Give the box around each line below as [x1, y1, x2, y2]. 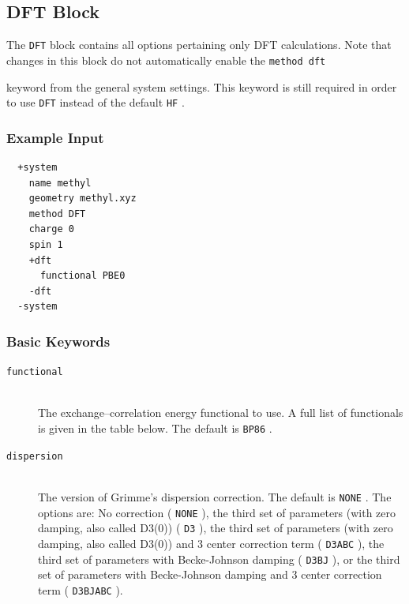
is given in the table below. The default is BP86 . [38, 419, 272, 436]
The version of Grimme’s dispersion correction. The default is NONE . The [38, 488, 392, 505]
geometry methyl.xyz [28, 193, 137, 204]
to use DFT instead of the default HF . [6, 94, 185, 111]
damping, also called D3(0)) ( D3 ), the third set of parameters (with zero [38, 520, 393, 536]
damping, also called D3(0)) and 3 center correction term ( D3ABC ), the [38, 535, 385, 551]
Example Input [6, 127, 104, 147]
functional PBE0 [39, 270, 126, 282]
